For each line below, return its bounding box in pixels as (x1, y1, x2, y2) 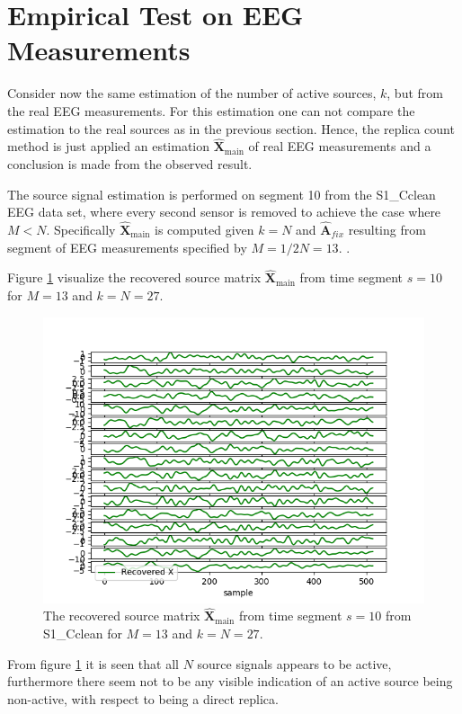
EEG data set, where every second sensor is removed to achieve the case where (7, 202, 441, 221)
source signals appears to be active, (197, 654, 392, 673)
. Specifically (46, 219, 116, 238)
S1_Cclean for (43, 623, 122, 642)
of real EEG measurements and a (248, 137, 431, 156)
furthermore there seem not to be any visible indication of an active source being (7, 672, 453, 691)
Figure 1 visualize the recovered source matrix (7, 268, 262, 287)
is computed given (155, 219, 254, 238)
